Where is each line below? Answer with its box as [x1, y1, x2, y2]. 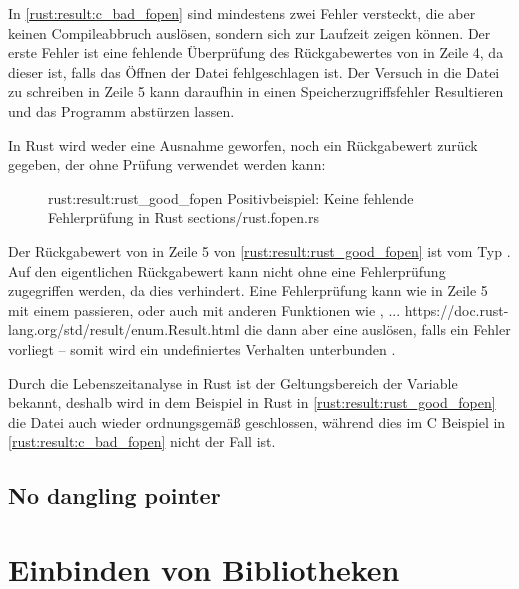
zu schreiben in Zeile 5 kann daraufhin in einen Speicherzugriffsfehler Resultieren [8, 81, 504, 102]
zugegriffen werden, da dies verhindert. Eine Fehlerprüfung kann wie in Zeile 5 [8, 280, 488, 301]
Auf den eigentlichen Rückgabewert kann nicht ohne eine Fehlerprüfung [8, 260, 446, 281]
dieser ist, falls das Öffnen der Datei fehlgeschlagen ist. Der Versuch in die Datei [8, 61, 500, 82]
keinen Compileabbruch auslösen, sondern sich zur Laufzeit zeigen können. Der [8, 22, 491, 43]
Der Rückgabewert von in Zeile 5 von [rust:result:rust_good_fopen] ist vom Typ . [8, 240, 511, 261]
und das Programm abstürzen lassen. [8, 100, 235, 121]
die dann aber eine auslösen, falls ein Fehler [244, 319, 511, 340]
